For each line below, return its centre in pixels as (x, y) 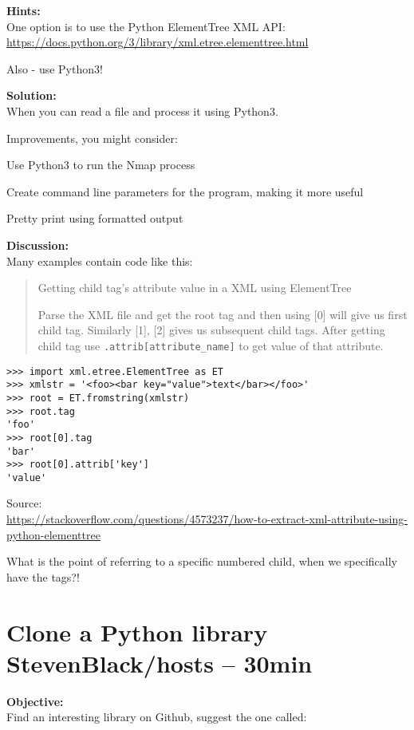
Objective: (35, 701)
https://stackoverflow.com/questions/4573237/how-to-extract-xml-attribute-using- (207, 519)
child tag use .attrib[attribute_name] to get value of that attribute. (211, 345)
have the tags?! (43, 576)
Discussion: (37, 245)
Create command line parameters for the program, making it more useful (185, 191)
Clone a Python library (137, 631)
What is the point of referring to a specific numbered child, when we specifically (202, 561)
